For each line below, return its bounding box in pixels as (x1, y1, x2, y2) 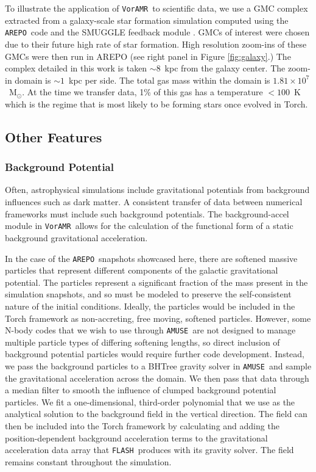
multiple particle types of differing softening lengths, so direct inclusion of (5, 335, 280, 348)
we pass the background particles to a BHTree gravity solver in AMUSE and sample (5, 359, 312, 372)
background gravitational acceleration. (5, 231, 148, 244)
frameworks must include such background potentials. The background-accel (5, 207, 289, 220)
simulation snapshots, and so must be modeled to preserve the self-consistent (5, 288, 292, 300)
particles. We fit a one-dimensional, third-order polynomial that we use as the (5, 395, 295, 408)
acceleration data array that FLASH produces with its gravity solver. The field (5, 443, 294, 456)
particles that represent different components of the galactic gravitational (5, 264, 278, 277)
